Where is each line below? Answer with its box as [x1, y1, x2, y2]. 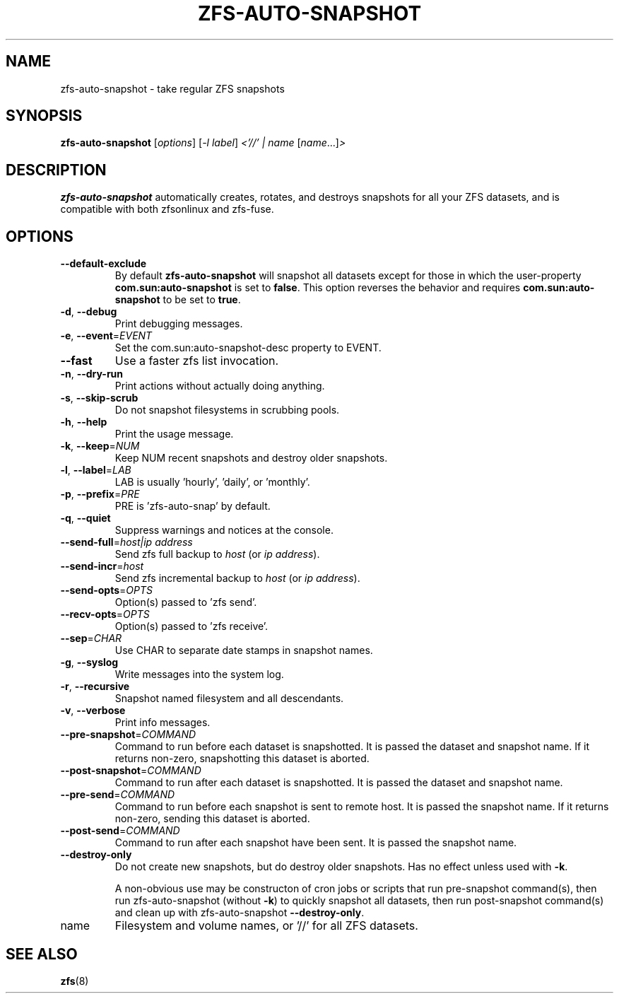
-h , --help [60, 416, 107, 428]
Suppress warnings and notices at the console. [114, 524, 334, 537]
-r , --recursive [60, 680, 130, 693]
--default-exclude [60, 257, 147, 270]
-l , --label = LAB [60, 464, 131, 477]
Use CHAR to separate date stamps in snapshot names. [114, 644, 373, 657]
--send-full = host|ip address [60, 536, 193, 549]
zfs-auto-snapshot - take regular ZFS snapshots [60, 82, 285, 95]
